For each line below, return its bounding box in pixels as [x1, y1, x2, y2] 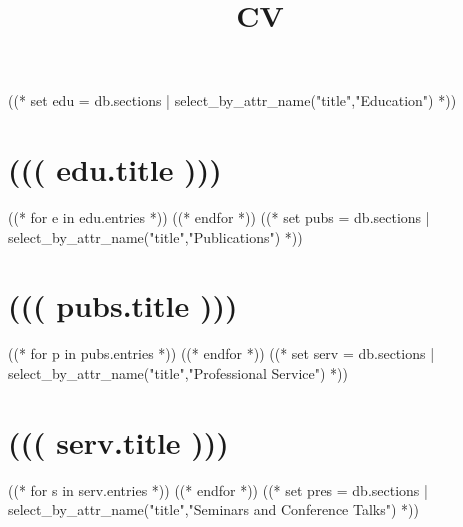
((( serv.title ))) [8, 421, 229, 462]
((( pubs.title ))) [8, 285, 238, 326]
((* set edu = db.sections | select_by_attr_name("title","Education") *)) [8, 90, 457, 111]
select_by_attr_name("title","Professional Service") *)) [8, 363, 348, 383]
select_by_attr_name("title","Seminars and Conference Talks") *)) [8, 499, 419, 520]
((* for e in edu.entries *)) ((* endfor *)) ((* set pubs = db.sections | [8, 207, 430, 228]
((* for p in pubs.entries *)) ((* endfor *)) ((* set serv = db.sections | [8, 343, 435, 364]
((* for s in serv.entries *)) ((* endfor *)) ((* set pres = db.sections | [8, 479, 428, 500]
